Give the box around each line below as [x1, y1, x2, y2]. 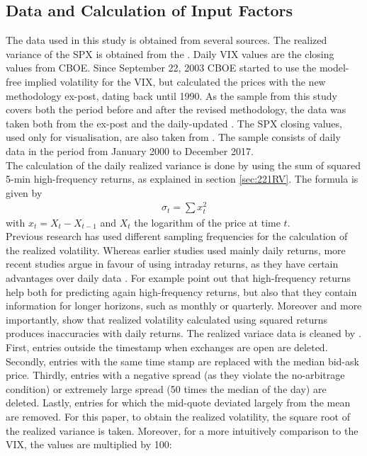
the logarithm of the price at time [134, 215, 281, 229]
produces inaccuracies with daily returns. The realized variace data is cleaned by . [6, 326, 361, 341]
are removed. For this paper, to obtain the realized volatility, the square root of [6, 409, 350, 423]
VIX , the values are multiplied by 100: [6, 437, 172, 452]
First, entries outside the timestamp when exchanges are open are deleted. [6, 339, 328, 354]
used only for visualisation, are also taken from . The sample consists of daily [6, 130, 341, 144]
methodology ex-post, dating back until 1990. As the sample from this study [6, 88, 337, 103]
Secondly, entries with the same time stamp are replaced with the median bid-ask [6, 353, 359, 368]
